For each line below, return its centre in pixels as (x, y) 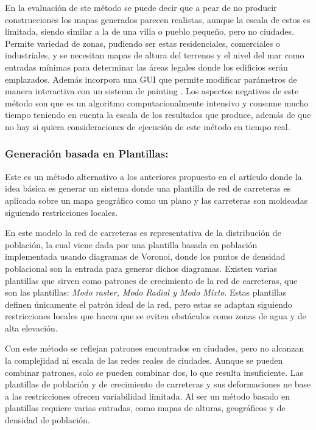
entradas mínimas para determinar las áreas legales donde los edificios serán (146, 67)
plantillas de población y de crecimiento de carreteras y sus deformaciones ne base (158, 384)
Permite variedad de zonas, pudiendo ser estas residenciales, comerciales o (142, 43)
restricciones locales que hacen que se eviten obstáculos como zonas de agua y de (156, 316)
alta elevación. (31, 328)
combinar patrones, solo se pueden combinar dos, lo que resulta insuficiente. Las (154, 372)
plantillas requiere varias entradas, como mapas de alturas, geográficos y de (145, 408)
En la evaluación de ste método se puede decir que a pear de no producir (141, 7)
